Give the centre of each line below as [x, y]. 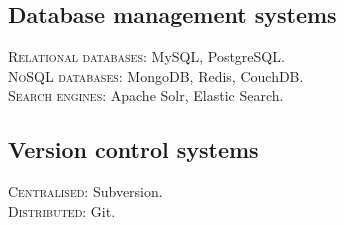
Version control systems [133, 149]
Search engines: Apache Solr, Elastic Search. [146, 95]
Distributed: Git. [62, 210]
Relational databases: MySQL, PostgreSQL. [146, 56]
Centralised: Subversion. [85, 191]
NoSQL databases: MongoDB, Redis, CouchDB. [156, 75]
